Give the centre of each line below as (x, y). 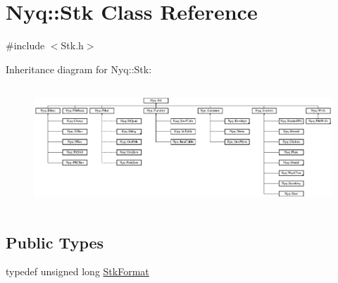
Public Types (55, 242)
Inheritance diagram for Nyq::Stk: (79, 69)
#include (25, 45)
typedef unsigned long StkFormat (77, 271)
